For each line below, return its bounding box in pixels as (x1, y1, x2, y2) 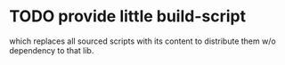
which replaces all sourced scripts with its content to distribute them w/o (9, 36, 276, 46)
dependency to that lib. (9, 45, 94, 55)
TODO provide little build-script (9, 6, 247, 27)
